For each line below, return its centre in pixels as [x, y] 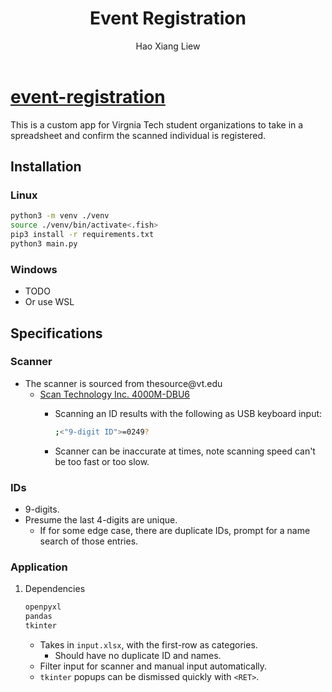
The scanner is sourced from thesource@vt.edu [123, 383]
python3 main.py [44, 244]
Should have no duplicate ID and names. [138, 655]
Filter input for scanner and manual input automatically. [153, 666]
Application [39, 567]
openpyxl [43, 607]
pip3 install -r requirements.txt [82, 235]
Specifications [56, 333]
